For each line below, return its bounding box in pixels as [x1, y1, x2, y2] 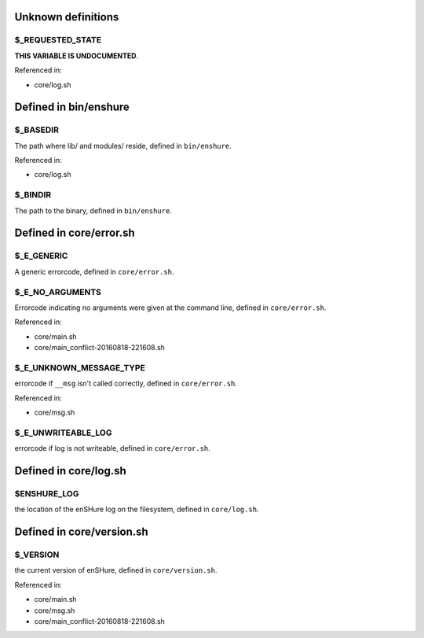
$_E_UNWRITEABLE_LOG [14, 427, 112, 438]
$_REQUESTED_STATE [14, 35, 102, 46]
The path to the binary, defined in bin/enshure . [14, 205, 172, 216]
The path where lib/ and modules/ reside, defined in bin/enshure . [14, 141, 232, 150]
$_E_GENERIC [14, 250, 68, 261]
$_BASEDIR [14, 124, 59, 135]
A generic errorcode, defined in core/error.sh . [14, 267, 174, 276]
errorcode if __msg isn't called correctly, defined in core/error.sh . [14, 378, 237, 389]
